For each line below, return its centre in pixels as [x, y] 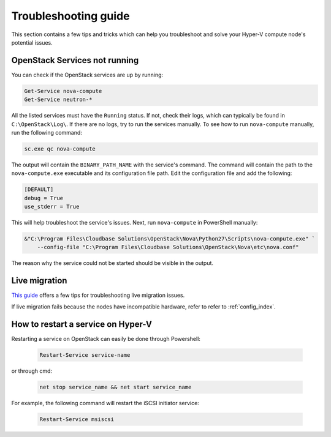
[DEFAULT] [39, 189]
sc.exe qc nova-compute [60, 149]
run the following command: [47, 132]
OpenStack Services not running [75, 60]
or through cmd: [32, 371]
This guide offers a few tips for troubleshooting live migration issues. [98, 295]
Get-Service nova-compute [63, 91]
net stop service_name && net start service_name [116, 387]
